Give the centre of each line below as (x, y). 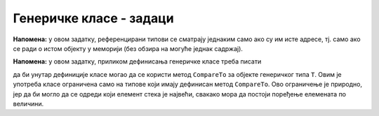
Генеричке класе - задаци (94, 18)
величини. (28, 103)
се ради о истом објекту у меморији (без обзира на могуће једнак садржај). (128, 48)
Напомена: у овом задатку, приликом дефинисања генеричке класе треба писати (137, 61)
